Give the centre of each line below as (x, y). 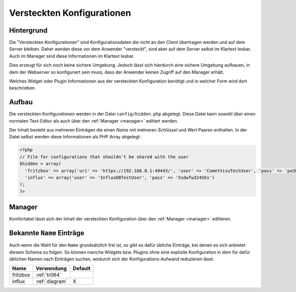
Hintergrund (28, 30)
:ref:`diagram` (52, 282)
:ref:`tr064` (49, 275)
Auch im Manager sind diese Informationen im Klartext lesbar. (72, 56)
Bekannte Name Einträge (47, 233)
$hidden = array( (40, 164)
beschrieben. (23, 88)
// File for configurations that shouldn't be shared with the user (104, 157)
